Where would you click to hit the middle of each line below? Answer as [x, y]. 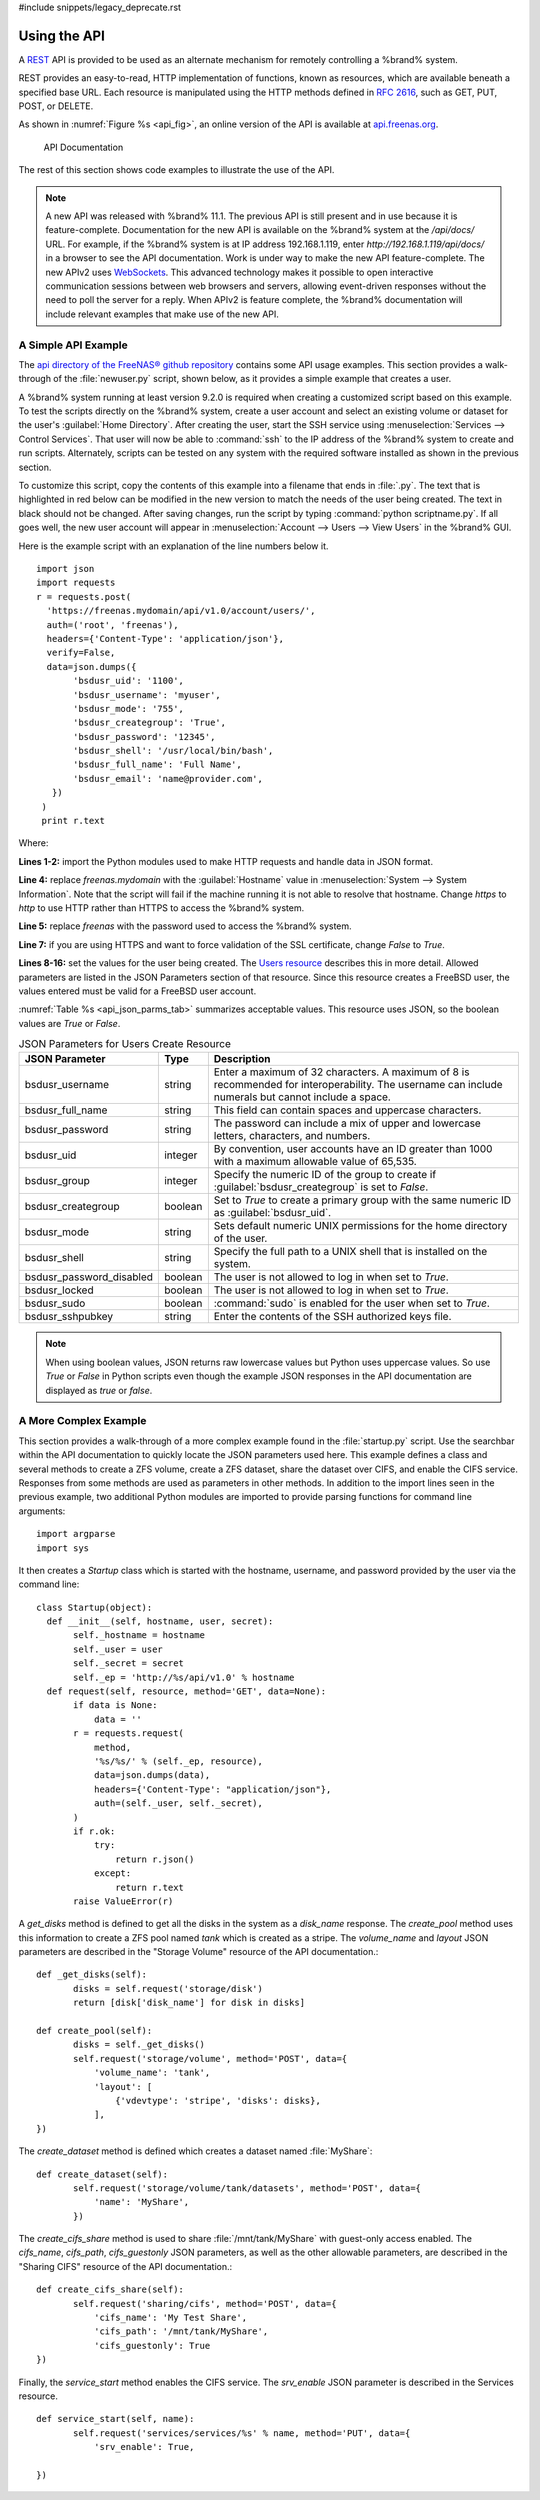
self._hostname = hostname [139, 1635]
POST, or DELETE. [56, 106]
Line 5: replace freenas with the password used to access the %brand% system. [185, 926]
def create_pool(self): [94, 2031]
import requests [76, 583]
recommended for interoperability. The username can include [358, 1085]
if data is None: [115, 1705]
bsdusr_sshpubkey [69, 1317]
